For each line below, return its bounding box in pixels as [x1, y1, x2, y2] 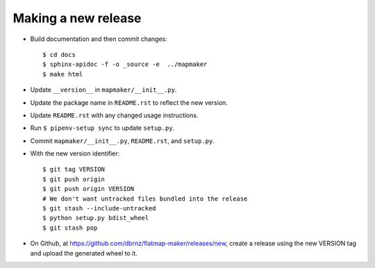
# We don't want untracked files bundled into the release [42, 194, 248, 203]
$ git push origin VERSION [42, 185, 135, 193]
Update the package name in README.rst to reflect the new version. [30, 98, 228, 107]
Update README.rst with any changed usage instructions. [30, 111, 199, 119]
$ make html [42, 70, 83, 78]
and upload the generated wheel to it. [30, 249, 138, 257]
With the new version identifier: [30, 149, 120, 158]
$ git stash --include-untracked [42, 205, 156, 212]
